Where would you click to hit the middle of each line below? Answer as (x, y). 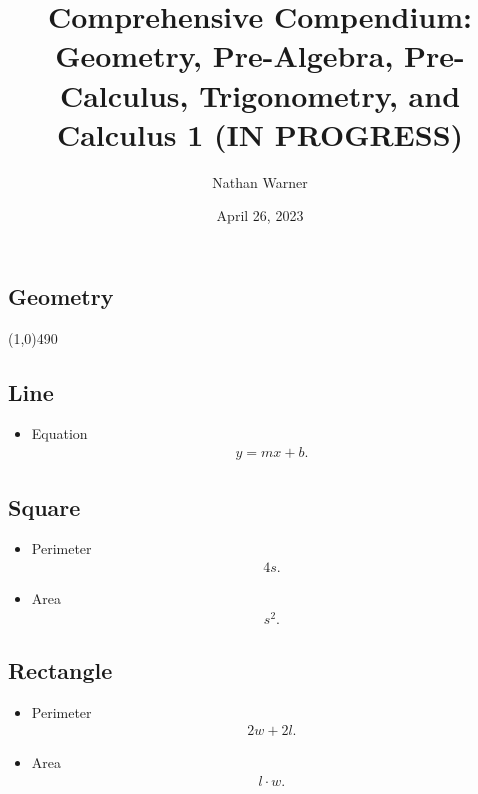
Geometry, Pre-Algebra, (224, 55)
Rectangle (60, 670)
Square (44, 506)
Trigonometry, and (330, 94)
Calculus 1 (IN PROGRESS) (260, 133)
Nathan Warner (260, 181)
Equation (59, 433)
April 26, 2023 (260, 215)
